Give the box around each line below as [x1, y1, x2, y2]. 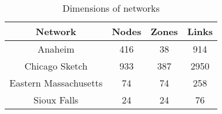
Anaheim [37, 42, 75, 56]
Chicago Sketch [24, 59, 88, 72]
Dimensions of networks [62, 1, 160, 15]
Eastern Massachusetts [9, 76, 103, 89]
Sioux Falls [33, 93, 79, 106]
